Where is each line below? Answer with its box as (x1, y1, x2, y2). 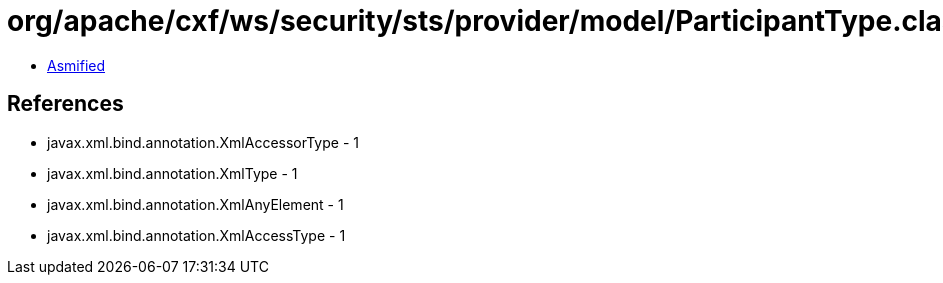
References (7, 91, 124, 117)
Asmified (47, 56, 106, 74)
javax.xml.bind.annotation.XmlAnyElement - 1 (47, 195, 344, 213)
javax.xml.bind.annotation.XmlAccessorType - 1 (47, 133, 359, 151)
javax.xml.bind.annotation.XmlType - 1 (47, 164, 298, 182)
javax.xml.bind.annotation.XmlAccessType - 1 (47, 226, 346, 244)
